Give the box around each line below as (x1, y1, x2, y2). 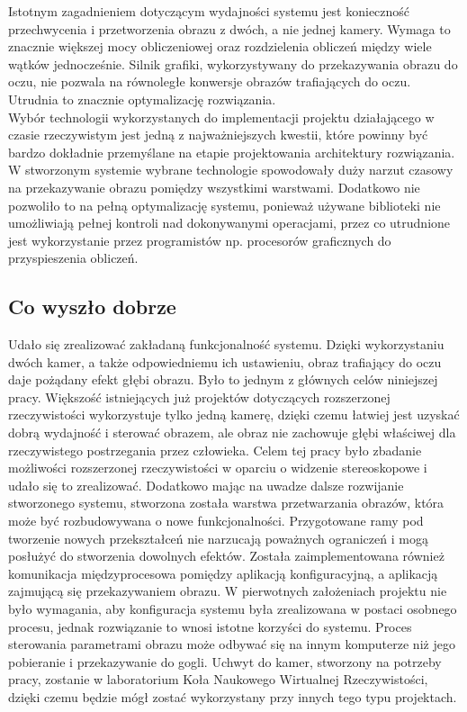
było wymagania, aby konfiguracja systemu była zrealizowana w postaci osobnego (8, 599, 457, 618)
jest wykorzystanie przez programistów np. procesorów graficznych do (8, 230, 391, 249)
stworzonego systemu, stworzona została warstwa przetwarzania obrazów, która (8, 493, 445, 512)
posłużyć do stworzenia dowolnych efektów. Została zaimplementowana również (8, 546, 445, 565)
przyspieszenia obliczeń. (8, 248, 139, 267)
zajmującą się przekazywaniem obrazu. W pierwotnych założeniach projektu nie (8, 581, 447, 600)
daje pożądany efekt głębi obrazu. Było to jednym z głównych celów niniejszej (8, 370, 438, 389)
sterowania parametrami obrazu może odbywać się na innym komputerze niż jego (8, 635, 455, 653)
